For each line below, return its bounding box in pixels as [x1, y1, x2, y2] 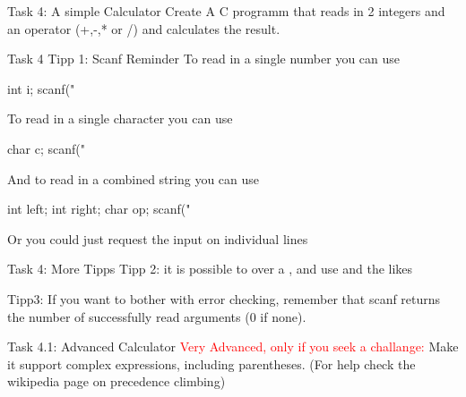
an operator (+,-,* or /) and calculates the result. [7, 19, 280, 38]
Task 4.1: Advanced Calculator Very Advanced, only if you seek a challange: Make [7, 337, 459, 356]
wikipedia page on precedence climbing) [7, 372, 226, 391]
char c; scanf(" [7, 139, 86, 157]
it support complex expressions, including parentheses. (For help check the [7, 354, 416, 373]
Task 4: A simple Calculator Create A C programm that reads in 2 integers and [7, 2, 445, 20]
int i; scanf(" [7, 79, 75, 97]
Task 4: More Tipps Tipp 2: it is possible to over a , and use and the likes [7, 259, 413, 278]
